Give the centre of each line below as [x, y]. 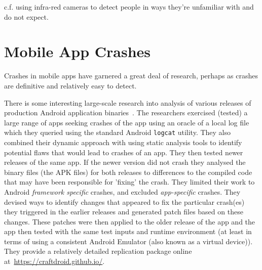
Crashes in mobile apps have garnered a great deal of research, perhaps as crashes [131, 76]
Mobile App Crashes [78, 51]
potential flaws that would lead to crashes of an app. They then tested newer [124, 152]
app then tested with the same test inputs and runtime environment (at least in [128, 231]
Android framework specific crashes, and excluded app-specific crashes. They [122, 191]
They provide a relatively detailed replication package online [98, 251]
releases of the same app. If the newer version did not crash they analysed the [125, 162]
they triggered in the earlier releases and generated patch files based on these [124, 212]
